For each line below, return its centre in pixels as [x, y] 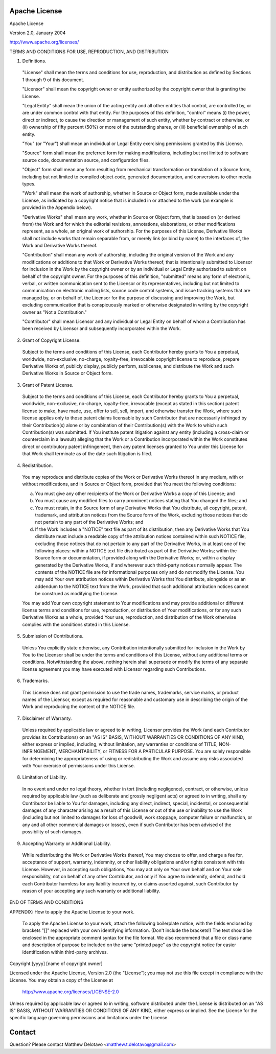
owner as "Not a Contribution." [54, 312]
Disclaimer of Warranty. [47, 718]
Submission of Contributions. [53, 636]
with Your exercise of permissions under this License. [79, 766]
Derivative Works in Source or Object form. [67, 373]
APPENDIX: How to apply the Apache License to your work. [72, 911]
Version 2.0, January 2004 [38, 33]
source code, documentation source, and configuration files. [86, 160]
